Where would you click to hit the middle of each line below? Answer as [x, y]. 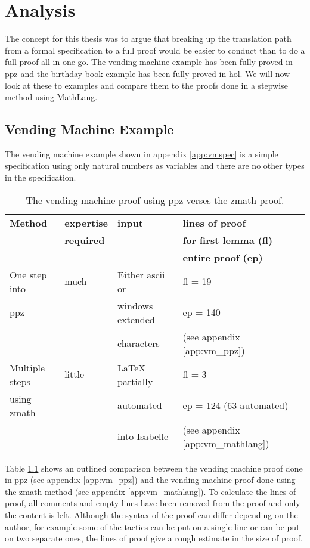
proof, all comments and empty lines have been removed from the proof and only [153, 503]
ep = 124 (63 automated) [235, 405]
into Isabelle [143, 436]
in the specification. [41, 177]
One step [28, 274]
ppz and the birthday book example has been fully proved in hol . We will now [148, 73]
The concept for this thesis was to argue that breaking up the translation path [148, 38]
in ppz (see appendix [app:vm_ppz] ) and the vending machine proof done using [150, 480]
